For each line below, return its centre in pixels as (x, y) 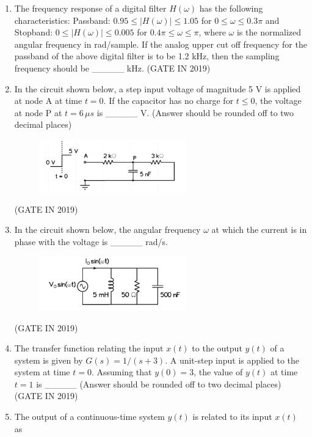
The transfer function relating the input (89, 348)
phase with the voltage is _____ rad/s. (91, 242)
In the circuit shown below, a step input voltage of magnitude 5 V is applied (158, 88)
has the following (231, 8)
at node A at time (48, 101)
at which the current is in (259, 230)
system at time (42, 372)
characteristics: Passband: (62, 20)
